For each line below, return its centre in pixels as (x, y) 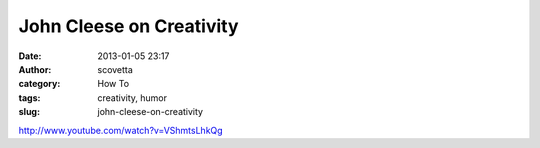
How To (113, 84)
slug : (29, 112)
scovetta (115, 69)
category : (39, 84)
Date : (30, 56)
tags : (29, 97)
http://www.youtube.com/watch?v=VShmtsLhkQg (121, 130)
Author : (35, 69)
